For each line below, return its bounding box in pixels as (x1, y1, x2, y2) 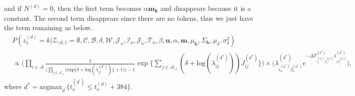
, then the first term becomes (53, 3, 141, 13)
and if (4, 3, 22, 13)
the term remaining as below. (4, 22, 93, 33)
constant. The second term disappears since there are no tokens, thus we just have (4, 12, 253, 23)
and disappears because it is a (160, 3, 251, 13)
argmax (40, 84, 62, 91)
